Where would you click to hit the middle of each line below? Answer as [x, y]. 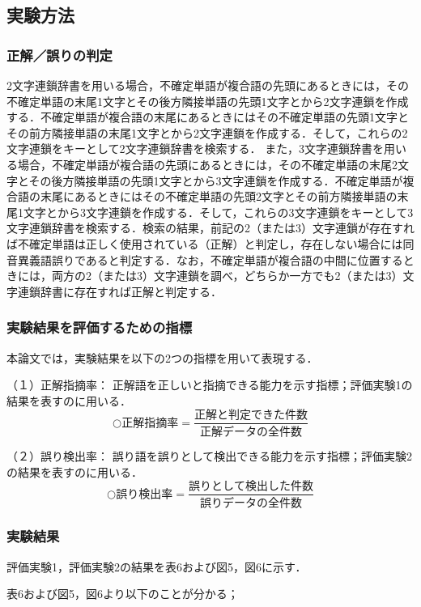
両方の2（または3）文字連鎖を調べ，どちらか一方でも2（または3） [227, 276]
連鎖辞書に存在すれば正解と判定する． [119, 291]
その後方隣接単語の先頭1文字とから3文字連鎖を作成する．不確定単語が [216, 180]
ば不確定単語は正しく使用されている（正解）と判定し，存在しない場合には [205, 243]
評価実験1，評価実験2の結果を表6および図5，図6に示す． [157, 566]
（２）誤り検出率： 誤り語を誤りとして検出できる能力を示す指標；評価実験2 [209, 456]
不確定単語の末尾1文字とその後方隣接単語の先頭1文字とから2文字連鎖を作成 [208, 101]
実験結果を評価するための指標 [100, 327]
